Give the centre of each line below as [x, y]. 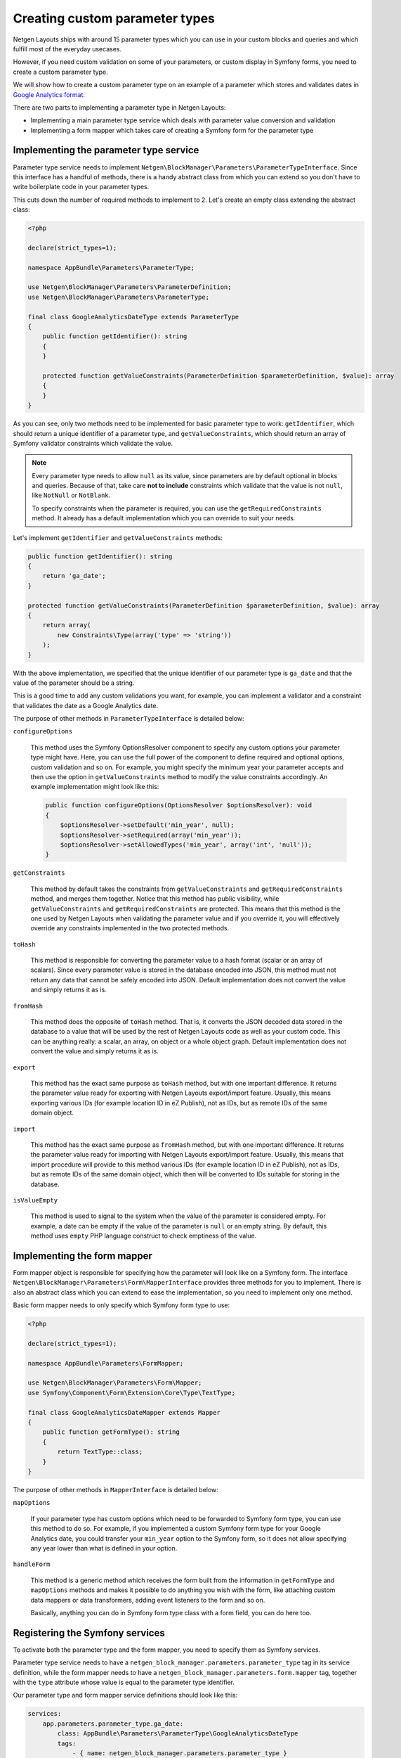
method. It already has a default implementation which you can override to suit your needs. [164, 518]
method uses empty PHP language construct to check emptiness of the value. [144, 1236]
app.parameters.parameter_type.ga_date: [113, 1724]
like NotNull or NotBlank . [71, 495]
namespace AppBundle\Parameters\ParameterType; [111, 268]
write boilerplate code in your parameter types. [81, 187]
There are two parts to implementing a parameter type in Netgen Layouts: [119, 107]
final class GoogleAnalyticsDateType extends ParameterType [133, 317]
